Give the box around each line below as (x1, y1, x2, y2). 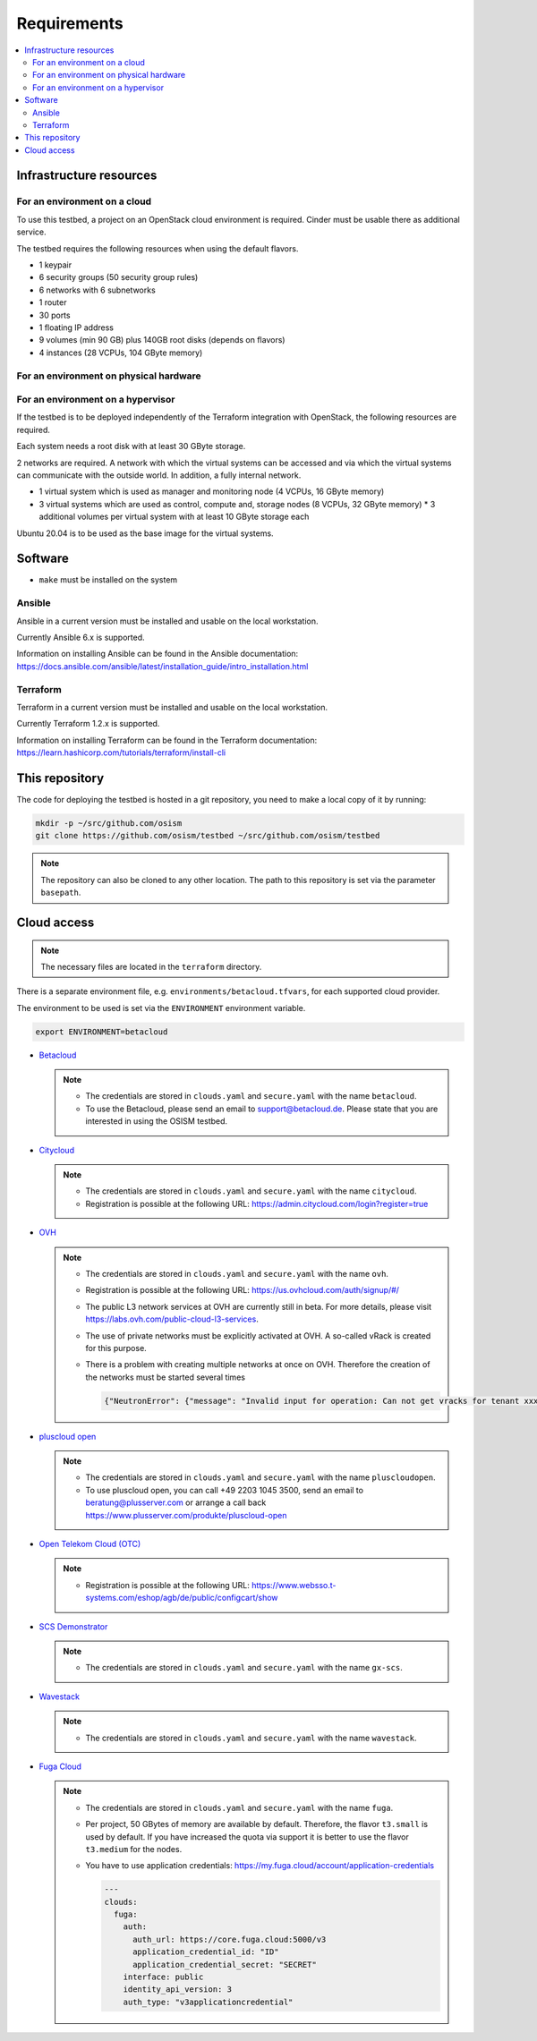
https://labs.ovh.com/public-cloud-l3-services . (85, 1314, 259, 1324)
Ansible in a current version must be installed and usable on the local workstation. (16, 616, 319, 626)
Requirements (16, 13, 124, 33)
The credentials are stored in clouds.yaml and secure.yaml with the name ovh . (85, 1268, 389, 1279)
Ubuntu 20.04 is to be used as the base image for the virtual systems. (16, 528, 274, 539)
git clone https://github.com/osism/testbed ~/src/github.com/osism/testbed (35, 830, 380, 841)
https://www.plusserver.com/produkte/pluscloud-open (85, 1509, 287, 1520)
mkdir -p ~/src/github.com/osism (35, 818, 183, 828)
